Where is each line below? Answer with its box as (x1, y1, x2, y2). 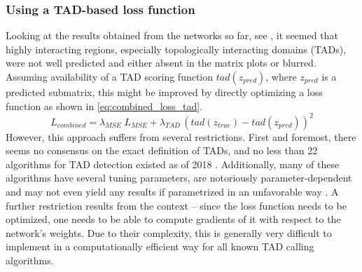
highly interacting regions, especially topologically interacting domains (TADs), (6, 41, 346, 56)
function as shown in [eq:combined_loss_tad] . (6, 98, 203, 113)
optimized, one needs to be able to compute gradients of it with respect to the (6, 212, 341, 226)
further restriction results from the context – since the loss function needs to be (6, 198, 347, 212)
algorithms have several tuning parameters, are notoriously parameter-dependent (6, 170, 352, 185)
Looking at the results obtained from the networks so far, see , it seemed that (6, 28, 338, 43)
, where (265, 69, 297, 83)
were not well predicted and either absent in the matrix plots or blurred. (6, 55, 316, 70)
